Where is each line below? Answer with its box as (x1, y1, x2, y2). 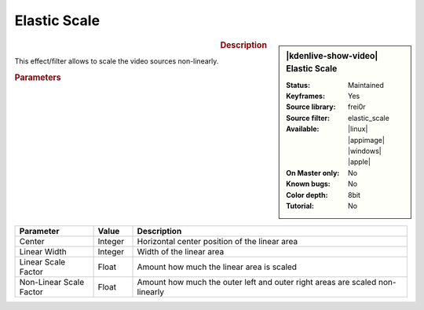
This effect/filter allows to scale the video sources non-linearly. (14, 56, 219, 66)
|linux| (348, 124, 368, 133)
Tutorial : (286, 201, 314, 210)
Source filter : (286, 113, 330, 122)
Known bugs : (286, 179, 331, 188)
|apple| (348, 157, 371, 166)
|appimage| (348, 135, 385, 144)
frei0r (348, 102, 366, 111)
